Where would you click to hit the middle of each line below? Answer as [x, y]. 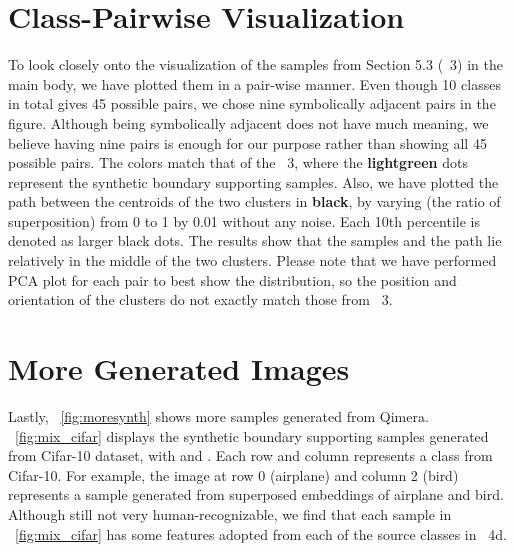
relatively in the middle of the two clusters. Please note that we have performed [252, 260]
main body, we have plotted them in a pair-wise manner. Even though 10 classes [254, 83]
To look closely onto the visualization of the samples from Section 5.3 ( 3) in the [255, 64]
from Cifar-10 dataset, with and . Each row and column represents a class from [250, 455]
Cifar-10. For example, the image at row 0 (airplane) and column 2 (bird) [233, 474]
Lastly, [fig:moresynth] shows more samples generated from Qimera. [218, 415]
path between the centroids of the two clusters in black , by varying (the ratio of [254, 201]
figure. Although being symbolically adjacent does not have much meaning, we [248, 122]
